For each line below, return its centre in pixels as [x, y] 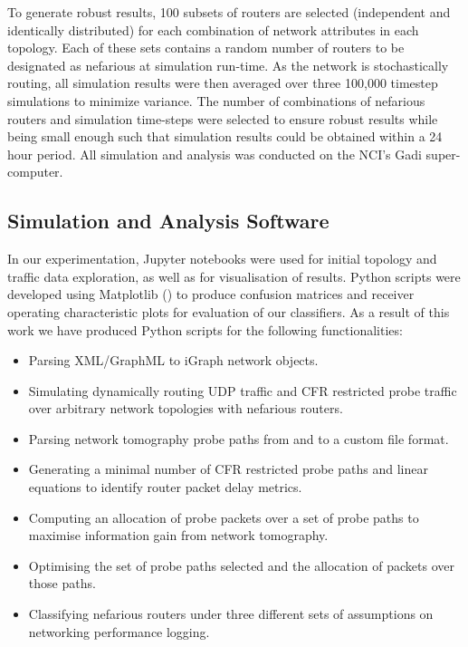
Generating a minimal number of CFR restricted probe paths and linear [228, 469]
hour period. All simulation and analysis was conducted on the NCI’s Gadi [215, 154]
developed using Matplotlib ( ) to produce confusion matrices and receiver [211, 294]
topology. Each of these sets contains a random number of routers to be [206, 48]
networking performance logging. [119, 631]
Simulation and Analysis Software [168, 221]
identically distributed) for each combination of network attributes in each [213, 29]
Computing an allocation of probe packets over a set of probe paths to [224, 517]
